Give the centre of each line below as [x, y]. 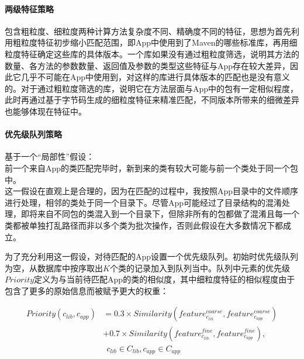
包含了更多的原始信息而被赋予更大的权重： [87, 290]
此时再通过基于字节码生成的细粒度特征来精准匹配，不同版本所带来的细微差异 [152, 100]
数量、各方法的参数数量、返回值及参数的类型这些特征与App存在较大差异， [148, 65]
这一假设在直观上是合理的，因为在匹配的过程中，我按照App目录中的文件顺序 [152, 191]
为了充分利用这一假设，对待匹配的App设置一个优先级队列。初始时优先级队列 [152, 256]
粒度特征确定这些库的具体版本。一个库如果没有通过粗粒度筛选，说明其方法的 [152, 53]
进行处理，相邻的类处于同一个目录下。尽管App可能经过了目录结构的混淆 [144, 202]
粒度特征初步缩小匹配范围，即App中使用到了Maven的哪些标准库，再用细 [159, 42]
